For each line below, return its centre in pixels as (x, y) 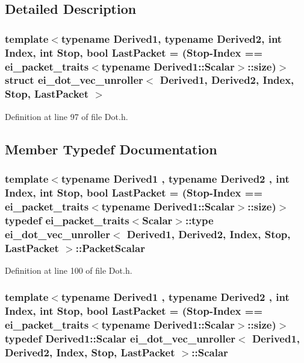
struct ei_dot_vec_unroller (74, 80)
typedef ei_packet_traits (67, 220)
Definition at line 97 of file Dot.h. (67, 116)
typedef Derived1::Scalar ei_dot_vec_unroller (120, 339)
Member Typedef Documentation (111, 149)
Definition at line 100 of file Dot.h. (69, 270)
